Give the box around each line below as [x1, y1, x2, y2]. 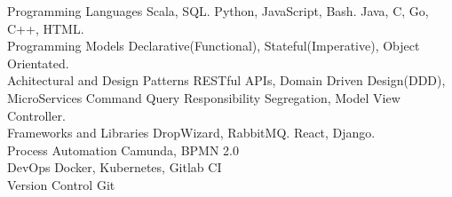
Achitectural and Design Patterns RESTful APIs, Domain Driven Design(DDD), [7, 71, 446, 90]
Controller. [7, 106, 66, 124]
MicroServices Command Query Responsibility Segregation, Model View [7, 88, 400, 106]
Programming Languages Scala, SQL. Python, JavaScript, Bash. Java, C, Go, [7, 2, 429, 20]
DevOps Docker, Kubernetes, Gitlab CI [7, 158, 222, 177]
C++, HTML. [7, 19, 84, 37]
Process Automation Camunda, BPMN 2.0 [7, 140, 239, 159]
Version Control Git [7, 175, 115, 193]
